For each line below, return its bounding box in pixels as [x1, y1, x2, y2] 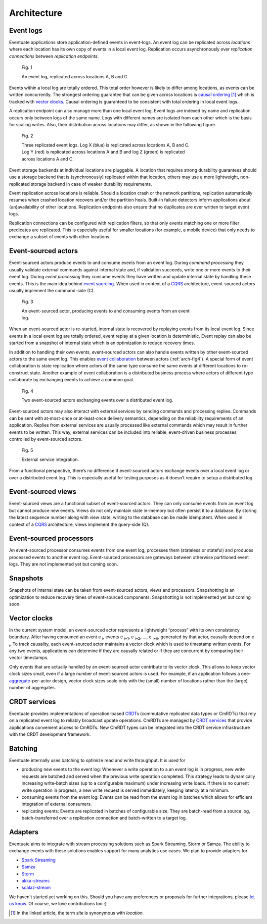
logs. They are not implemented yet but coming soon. [9, 561, 118, 567]
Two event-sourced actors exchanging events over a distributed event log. [21, 397, 173, 403]
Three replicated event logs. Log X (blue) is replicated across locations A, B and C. [21, 142, 190, 148]
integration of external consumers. [21, 801, 92, 807]
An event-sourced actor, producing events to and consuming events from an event [21, 308, 190, 314]
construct [9, 369, 29, 376]
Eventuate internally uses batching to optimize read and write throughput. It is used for [9, 757, 185, 763]
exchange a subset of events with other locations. [9, 234, 111, 240]
